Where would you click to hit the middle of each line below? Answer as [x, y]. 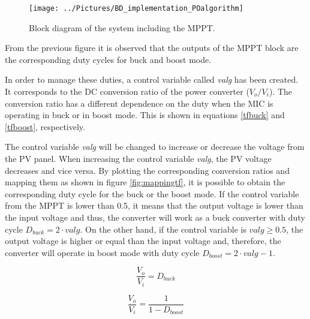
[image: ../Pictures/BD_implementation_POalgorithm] [136, 8]
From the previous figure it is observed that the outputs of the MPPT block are [152, 48]
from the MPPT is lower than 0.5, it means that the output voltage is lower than [154, 205]
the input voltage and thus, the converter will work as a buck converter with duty [155, 217]
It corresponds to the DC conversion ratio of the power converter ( [127, 91]
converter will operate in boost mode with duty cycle [102, 252]
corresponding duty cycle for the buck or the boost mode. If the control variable [152, 193]
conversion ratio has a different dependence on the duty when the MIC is [139, 103]
